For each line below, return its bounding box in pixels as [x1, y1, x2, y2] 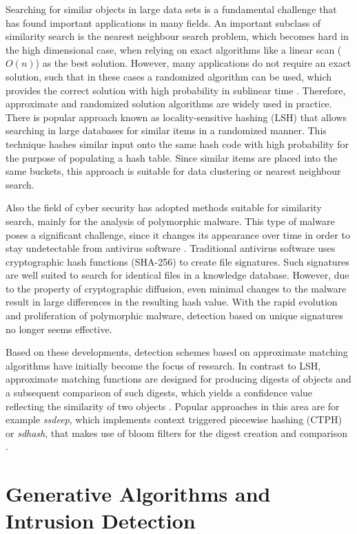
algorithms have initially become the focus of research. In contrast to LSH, [6, 358, 321, 372]
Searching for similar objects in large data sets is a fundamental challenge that [6, 2, 337, 16]
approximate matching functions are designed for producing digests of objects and [6, 372, 351, 386]
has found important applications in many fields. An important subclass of [6, 15, 321, 30]
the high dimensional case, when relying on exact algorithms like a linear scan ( [6, 42, 342, 56]
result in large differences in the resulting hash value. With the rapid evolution [6, 295, 338, 309]
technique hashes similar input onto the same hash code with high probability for [6, 136, 349, 151]
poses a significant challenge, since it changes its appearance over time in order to [6, 227, 350, 242]
